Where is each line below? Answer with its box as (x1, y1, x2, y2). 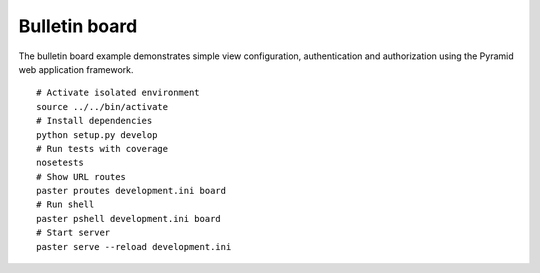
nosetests (36, 157, 84, 169)
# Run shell (36, 199, 95, 210)
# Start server (36, 227, 111, 239)
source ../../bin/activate (36, 101, 169, 112)
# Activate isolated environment (36, 87, 200, 99)
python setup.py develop (36, 129, 158, 140)
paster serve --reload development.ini (36, 241, 232, 252)
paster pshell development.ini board (36, 213, 222, 224)
